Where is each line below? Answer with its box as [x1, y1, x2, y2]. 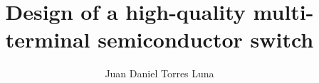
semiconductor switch [98, 25, 314, 54]
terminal [5, 25, 90, 54]
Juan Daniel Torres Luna [105, 66, 214, 81]
